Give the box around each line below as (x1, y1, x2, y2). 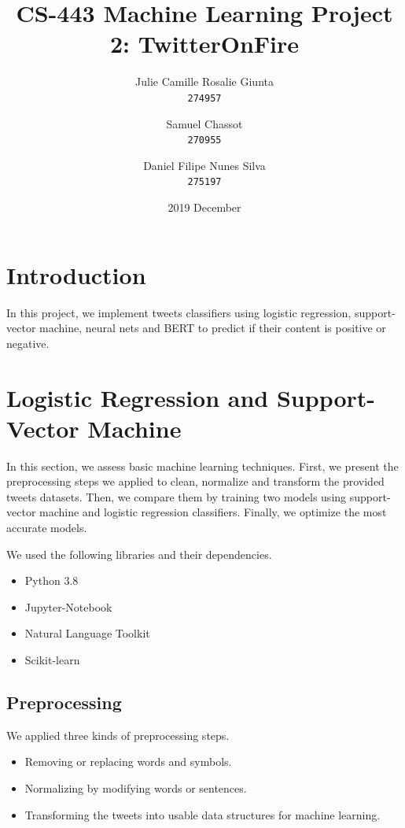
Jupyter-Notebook (24, 598, 112, 615)
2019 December (168, 199, 241, 216)
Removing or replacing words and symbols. (24, 753, 232, 770)
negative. (6, 335, 50, 351)
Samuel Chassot (166, 115, 243, 131)
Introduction (6, 258, 146, 290)
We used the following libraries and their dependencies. (6, 545, 272, 562)
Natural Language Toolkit (24, 625, 150, 641)
